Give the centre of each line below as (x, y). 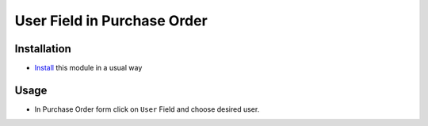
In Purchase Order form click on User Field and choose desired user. (147, 109)
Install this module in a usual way (88, 68)
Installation (43, 49)
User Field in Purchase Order (111, 21)
